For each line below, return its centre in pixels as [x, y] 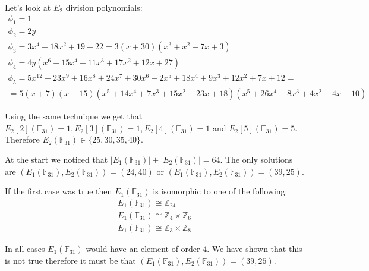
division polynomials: [104, 7]
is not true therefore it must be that [70, 260]
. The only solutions [256, 160]
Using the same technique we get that [74, 116]
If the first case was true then [59, 191]
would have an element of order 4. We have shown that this [194, 248]
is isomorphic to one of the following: [220, 191]
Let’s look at [28, 7]
